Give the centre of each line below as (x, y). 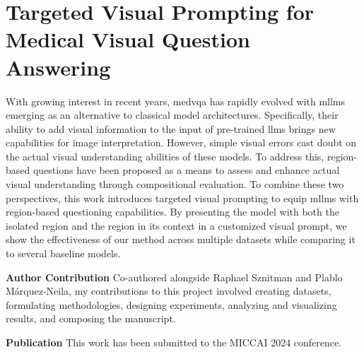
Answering (58, 67)
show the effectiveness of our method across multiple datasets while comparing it (181, 239)
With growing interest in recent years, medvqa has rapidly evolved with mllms (176, 101)
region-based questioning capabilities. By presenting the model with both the (172, 212)
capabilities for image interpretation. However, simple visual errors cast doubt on (181, 142)
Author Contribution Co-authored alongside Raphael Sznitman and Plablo (174, 277)
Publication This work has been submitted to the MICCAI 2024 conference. (174, 342)
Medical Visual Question (128, 39)
